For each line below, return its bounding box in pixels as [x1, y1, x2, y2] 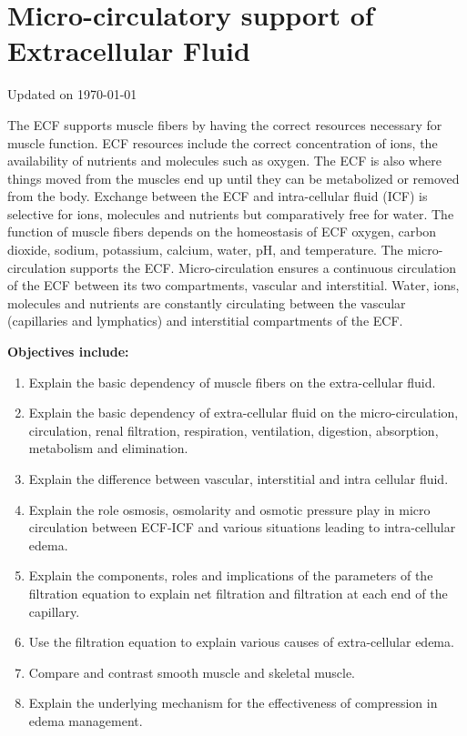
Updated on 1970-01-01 [7, 85, 137, 104]
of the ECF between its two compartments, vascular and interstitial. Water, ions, [7, 276, 460, 295]
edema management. [28, 711, 143, 730]
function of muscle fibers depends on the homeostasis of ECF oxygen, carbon [7, 222, 437, 241]
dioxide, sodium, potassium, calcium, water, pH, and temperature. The [7, 240, 403, 259]
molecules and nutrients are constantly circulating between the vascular [7, 293, 406, 312]
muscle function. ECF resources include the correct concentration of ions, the [7, 133, 438, 152]
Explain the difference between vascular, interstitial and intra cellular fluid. [28, 469, 449, 488]
